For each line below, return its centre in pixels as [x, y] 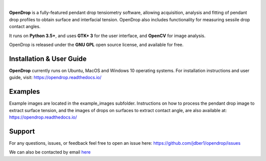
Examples [25, 92]
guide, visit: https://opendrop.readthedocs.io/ [55, 78]
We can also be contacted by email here [50, 152]
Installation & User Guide [48, 59]
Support [22, 131]
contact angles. [25, 27]
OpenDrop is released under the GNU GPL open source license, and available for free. [96, 44]
